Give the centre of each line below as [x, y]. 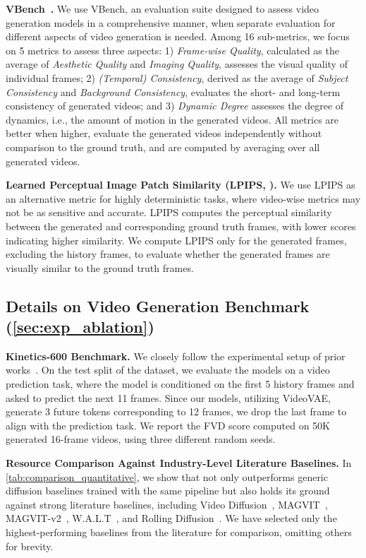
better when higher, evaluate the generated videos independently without [164, 133]
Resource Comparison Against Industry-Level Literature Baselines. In [179, 463]
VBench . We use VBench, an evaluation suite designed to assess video [163, 8]
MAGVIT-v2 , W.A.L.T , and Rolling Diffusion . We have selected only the [171, 518]
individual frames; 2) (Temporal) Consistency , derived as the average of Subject [177, 77]
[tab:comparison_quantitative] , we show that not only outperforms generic [167, 476]
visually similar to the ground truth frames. [100, 267]
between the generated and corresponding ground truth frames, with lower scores [181, 226]
